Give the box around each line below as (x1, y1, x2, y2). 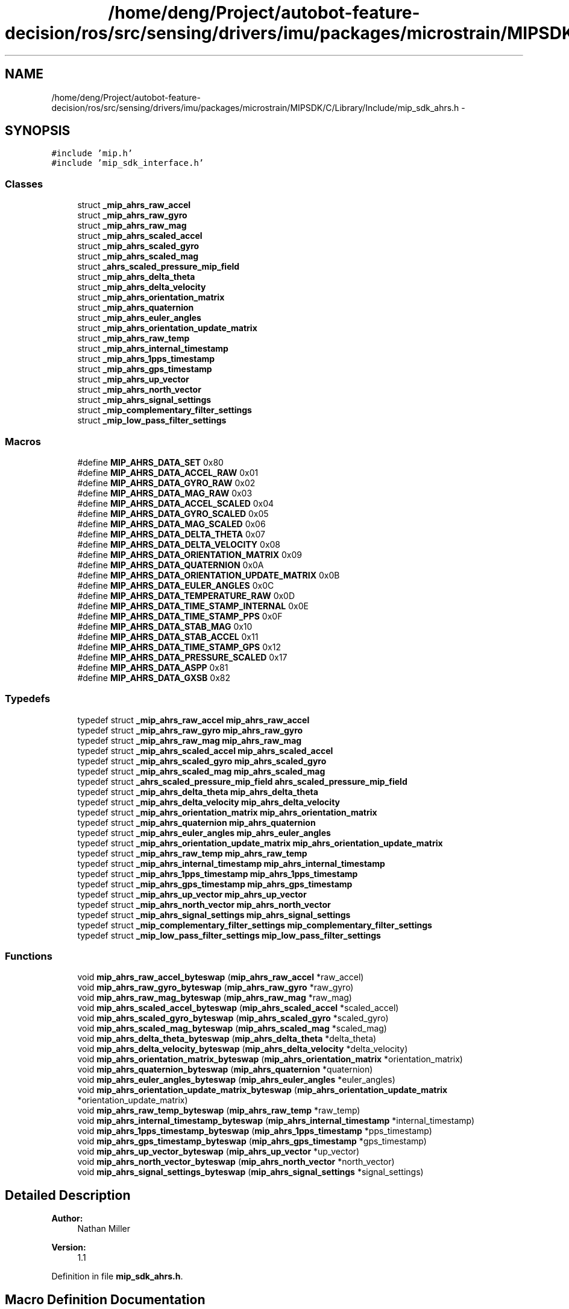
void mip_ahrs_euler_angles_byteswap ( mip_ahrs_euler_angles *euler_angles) (77, 1074, 395, 1085)
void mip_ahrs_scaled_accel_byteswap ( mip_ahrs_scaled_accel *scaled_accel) (77, 1003, 399, 1013)
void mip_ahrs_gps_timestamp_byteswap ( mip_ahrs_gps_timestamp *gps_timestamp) (77, 1136, 427, 1147)
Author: (51, 1213, 83, 1224)
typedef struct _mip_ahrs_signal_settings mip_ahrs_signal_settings (77, 909, 351, 920)
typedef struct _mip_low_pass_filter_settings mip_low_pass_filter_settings (77, 930, 381, 940)
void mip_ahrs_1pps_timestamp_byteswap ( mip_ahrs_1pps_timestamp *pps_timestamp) (77, 1126, 432, 1136)
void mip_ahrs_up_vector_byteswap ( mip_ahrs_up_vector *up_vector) (77, 1146, 360, 1157)
